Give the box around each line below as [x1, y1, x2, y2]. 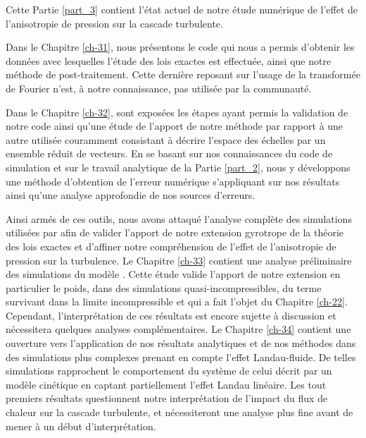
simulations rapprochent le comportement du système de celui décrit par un [6, 363, 332, 378]
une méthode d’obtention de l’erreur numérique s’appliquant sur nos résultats [6, 174, 340, 188]
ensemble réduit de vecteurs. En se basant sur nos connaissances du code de [6, 146, 333, 161]
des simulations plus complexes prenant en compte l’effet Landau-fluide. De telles [6, 349, 356, 364]
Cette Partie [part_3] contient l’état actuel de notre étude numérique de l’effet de [6, 2, 358, 16]
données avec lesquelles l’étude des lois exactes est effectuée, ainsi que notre [6, 53, 332, 68]
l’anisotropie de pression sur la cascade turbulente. [6, 16, 223, 30]
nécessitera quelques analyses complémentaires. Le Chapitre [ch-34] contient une [6, 322, 351, 336]
